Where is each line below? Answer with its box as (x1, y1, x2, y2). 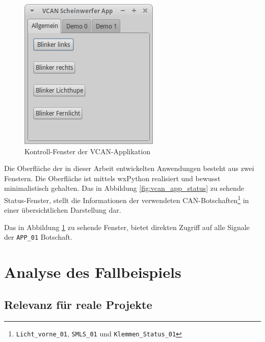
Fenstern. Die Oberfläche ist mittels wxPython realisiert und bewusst (4, 173, 221, 183)
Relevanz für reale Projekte (4, 296, 152, 312)
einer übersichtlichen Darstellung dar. (4, 205, 121, 215)
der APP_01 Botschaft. (4, 232, 72, 242)
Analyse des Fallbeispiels (4, 262, 181, 282)
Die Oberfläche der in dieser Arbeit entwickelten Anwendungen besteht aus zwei (4, 163, 254, 174)
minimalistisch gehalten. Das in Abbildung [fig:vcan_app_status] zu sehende (4, 183, 244, 193)
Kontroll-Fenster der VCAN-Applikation (24, 146, 150, 156)
